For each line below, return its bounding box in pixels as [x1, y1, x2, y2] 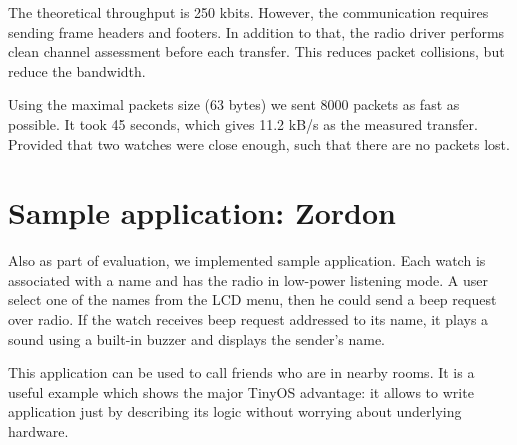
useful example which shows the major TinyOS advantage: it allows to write [8, 381, 474, 402]
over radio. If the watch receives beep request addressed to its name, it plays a [8, 309, 489, 330]
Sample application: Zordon [8, 192, 396, 233]
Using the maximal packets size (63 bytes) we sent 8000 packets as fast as [8, 94, 460, 115]
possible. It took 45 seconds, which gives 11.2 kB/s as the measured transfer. [8, 113, 478, 134]
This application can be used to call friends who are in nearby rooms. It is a [8, 362, 475, 383]
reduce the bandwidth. [8, 60, 146, 81]
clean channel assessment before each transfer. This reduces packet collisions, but [8, 41, 505, 62]
